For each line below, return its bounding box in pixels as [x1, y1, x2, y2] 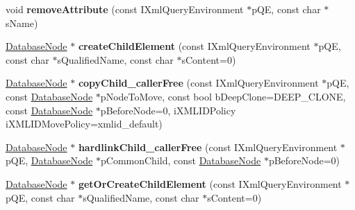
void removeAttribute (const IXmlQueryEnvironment [6, 2, 244, 16]
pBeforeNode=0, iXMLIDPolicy [100, 103, 236, 117]
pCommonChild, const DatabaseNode [101, 153, 261, 168]
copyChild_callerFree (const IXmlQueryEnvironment [78, 76, 319, 90]
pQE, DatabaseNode [6, 153, 93, 168]
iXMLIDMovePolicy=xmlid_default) [6, 116, 163, 131]
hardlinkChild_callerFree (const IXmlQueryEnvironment [78, 139, 338, 154]
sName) [6, 15, 38, 30]
